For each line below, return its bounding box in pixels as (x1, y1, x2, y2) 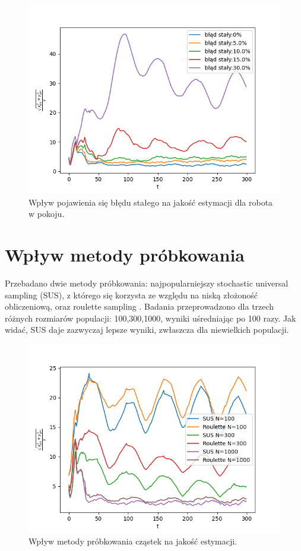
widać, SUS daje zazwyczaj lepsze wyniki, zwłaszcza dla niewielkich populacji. (5, 323, 289, 336)
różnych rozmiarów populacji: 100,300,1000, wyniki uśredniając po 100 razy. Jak (5, 311, 296, 324)
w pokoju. (28, 207, 65, 220)
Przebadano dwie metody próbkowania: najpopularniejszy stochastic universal (5, 276, 289, 289)
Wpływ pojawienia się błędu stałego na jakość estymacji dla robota (28, 196, 273, 208)
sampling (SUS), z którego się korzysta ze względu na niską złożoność (5, 288, 258, 301)
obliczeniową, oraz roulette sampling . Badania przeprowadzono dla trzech (5, 300, 274, 313)
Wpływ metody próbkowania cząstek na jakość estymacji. (28, 535, 237, 547)
